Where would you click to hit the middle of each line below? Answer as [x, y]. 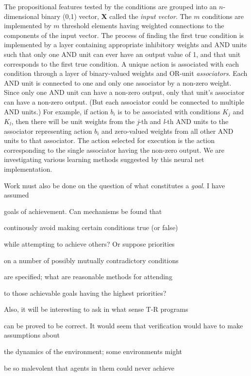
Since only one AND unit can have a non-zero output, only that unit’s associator [124, 92]
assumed [17, 195]
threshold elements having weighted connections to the [143, 26]
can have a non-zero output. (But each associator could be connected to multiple [124, 101]
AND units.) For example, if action [56, 111]
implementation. [28, 169]
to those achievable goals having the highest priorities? [85, 293]
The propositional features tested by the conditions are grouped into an [110, 6]
